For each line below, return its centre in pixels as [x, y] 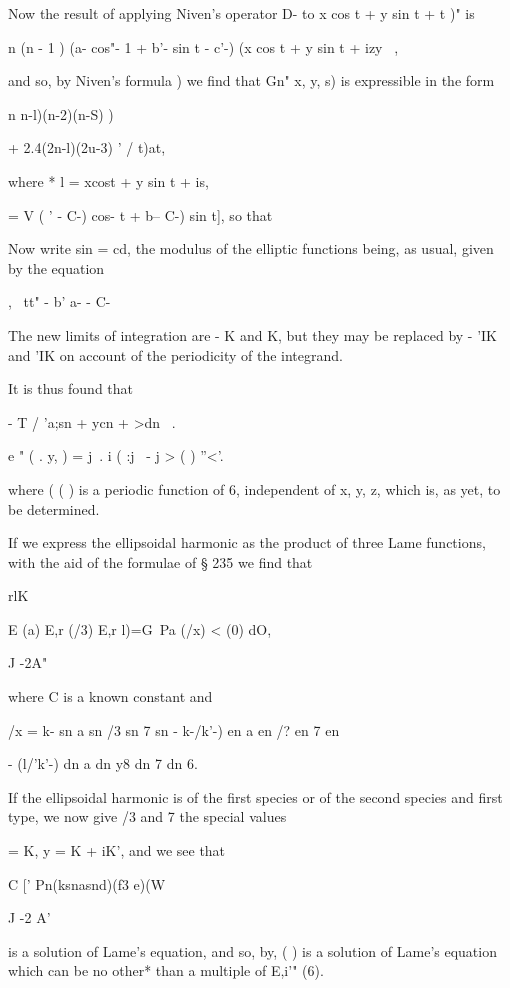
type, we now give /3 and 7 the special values [147, 816]
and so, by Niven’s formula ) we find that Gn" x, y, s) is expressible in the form [251, 80]
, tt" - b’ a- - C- [59, 301]
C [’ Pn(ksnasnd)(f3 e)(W [87, 883]
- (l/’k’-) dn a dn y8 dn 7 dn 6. [103, 763]
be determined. [54, 508]
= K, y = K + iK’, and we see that [117, 850]
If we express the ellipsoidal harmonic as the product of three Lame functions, [247, 542]
